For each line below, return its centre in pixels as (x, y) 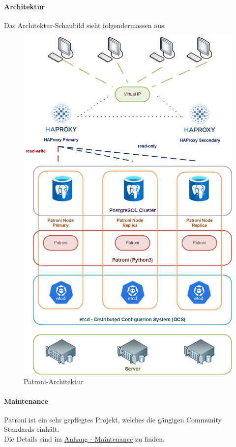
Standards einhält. (32, 429)
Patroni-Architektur (54, 381)
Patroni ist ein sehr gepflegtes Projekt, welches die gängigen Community (113, 419)
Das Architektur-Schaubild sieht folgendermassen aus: (85, 25)
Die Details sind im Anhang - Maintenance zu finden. (84, 438)
